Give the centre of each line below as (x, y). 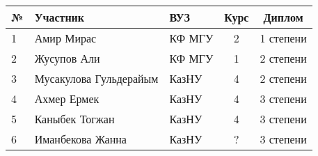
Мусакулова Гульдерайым (96, 78)
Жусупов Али (67, 58)
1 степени (283, 38)
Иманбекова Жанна (80, 139)
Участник (59, 17)
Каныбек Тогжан (74, 119)
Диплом (283, 17)
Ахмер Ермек (67, 99)
